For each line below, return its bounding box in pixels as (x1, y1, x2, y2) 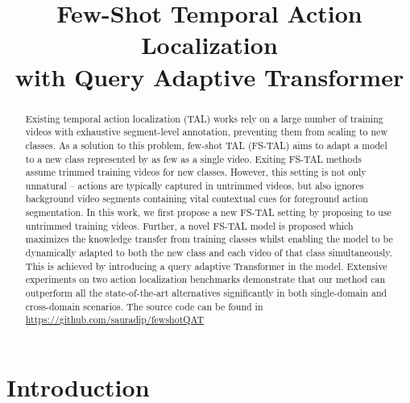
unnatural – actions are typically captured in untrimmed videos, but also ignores (25, 178, 364, 192)
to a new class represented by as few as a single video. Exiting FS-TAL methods (25, 152, 362, 165)
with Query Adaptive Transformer (14, 60, 404, 93)
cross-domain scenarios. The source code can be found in (25, 299, 263, 313)
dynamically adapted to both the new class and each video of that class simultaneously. (25, 246, 393, 260)
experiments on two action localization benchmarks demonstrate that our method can (25, 272, 386, 286)
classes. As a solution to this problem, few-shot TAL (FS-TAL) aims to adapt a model (25, 138, 387, 152)
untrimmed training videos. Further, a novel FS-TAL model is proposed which (25, 218, 354, 232)
